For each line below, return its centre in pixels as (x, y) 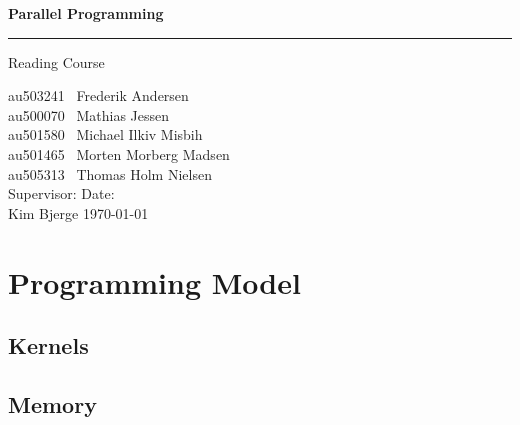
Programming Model (154, 281)
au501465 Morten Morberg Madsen (119, 153)
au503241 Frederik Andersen (98, 95)
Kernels (48, 345)
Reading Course (56, 61)
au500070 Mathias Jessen (89, 114)
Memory (52, 403)
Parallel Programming (86, 13)
